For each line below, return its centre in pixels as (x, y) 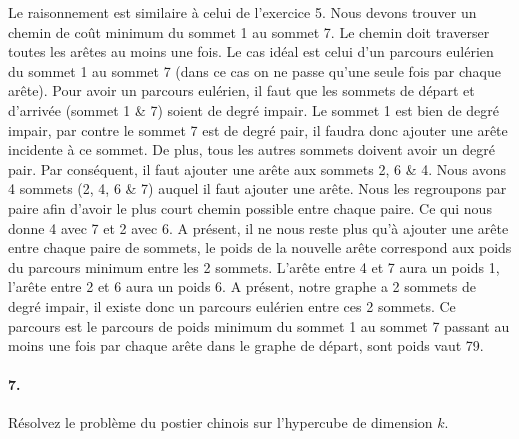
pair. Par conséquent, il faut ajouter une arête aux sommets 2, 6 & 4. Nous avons (257, 168)
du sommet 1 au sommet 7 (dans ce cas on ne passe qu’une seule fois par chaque (254, 70)
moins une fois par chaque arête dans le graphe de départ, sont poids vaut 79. (246, 345)
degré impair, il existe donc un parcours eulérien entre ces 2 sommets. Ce (232, 305)
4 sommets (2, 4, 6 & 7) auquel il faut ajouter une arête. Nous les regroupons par (257, 188)
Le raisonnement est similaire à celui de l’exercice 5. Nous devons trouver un (242, 12)
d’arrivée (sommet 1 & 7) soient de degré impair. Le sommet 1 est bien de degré (253, 109)
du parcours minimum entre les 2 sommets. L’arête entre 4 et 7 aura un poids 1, (254, 266)
